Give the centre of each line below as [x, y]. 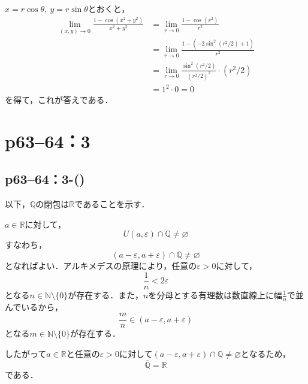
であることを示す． [112, 204]
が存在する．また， [105, 294]
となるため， [265, 353]
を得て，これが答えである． [59, 100]
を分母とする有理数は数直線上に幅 [215, 294]
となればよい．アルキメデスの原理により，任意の [101, 266]
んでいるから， [34, 306]
